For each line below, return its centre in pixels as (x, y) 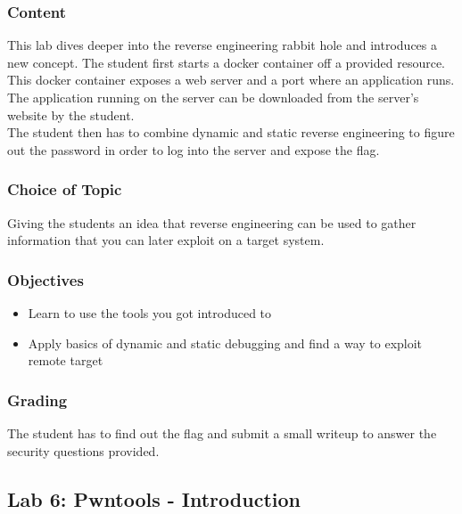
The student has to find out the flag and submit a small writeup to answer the (222, 433)
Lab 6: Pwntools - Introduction (154, 498)
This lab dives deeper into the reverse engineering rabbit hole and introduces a (222, 45)
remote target (66, 360)
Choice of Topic (65, 189)
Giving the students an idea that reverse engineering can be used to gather (212, 222)
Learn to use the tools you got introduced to (150, 313)
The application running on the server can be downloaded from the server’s (213, 97)
